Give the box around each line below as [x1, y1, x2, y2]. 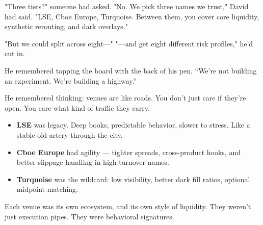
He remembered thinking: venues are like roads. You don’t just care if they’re [5, 92, 246, 103]
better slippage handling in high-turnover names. [16, 157, 169, 167]
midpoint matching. [16, 184, 78, 194]
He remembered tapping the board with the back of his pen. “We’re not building [5, 65, 257, 76]
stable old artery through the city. [16, 129, 123, 140]
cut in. [5, 48, 25, 59]
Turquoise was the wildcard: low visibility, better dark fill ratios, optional [16, 173, 250, 184]
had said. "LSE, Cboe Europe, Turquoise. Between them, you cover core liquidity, [5, 11, 259, 21]
